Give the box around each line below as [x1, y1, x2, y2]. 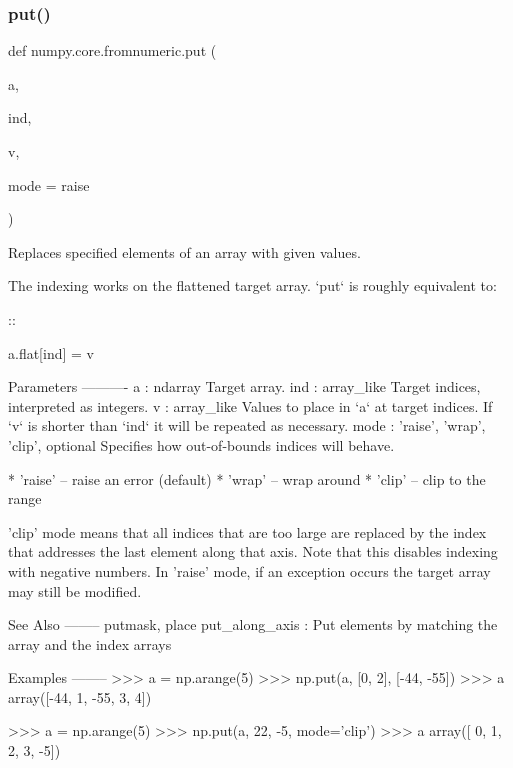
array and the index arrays [8, 633, 172, 654]
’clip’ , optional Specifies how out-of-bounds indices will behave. [8, 434, 395, 455]
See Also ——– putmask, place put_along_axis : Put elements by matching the [8, 614, 498, 635]
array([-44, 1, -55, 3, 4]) [8, 686, 152, 707]
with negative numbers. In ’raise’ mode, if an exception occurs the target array [8, 560, 491, 581]
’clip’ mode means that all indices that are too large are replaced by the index [8, 521, 487, 542]
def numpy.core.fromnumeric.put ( [8, 40, 217, 61]
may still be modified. [8, 580, 142, 601]
